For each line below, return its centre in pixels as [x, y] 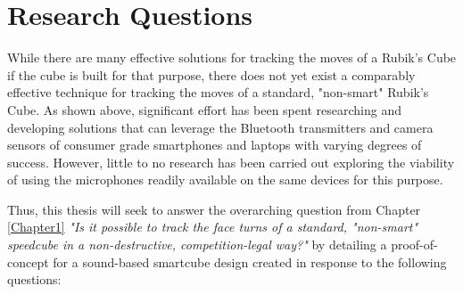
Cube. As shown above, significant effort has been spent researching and [204, 109]
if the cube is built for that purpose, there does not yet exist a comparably [211, 74]
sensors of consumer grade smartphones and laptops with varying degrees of [215, 145]
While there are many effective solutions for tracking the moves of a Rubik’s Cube [232, 57]
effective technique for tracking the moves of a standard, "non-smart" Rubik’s [218, 92]
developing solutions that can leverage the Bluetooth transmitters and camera [220, 127]
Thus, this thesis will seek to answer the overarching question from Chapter [214, 209]
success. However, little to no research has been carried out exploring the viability [231, 162]
